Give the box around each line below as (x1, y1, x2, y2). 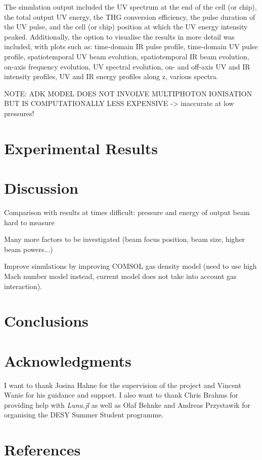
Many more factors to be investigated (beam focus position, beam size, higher (4, 234, 245, 244)
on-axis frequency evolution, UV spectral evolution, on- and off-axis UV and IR (4, 61, 250, 72)
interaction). (4, 280, 42, 291)
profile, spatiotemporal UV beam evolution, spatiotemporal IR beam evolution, (4, 51, 249, 61)
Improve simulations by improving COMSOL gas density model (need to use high (4, 261, 257, 271)
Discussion (4, 178, 78, 198)
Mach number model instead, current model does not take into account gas (4, 271, 237, 281)
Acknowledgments (4, 350, 132, 371)
